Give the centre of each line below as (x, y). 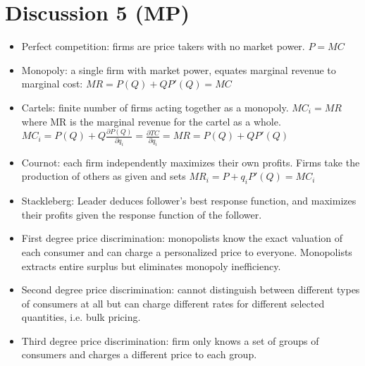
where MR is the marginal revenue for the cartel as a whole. (151, 121)
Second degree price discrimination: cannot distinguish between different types (191, 289)
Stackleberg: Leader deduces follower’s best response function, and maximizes (189, 201)
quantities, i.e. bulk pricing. (81, 317)
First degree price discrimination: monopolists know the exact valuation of (182, 238)
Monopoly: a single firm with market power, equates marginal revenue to (179, 69)
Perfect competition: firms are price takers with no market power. (163, 46)
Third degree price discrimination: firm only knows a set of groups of (170, 340)
